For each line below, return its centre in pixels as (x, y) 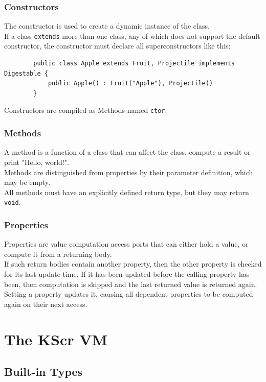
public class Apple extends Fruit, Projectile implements (134, 64)
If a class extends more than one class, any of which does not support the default (132, 35)
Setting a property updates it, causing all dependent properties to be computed (129, 294)
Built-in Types (43, 372)
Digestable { (26, 73)
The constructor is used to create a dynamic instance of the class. (107, 26)
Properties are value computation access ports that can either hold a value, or (126, 244)
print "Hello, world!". (37, 162)
